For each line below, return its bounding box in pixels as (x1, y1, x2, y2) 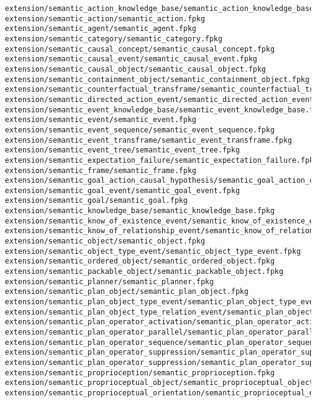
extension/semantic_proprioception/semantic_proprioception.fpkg (5, 368, 275, 377)
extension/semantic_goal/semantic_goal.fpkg (5, 196, 188, 205)
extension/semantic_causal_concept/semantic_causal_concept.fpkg (5, 44, 275, 53)
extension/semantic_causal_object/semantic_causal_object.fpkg (5, 64, 266, 73)
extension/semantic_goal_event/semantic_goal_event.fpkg (5, 186, 240, 195)
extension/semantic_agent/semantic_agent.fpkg (5, 24, 196, 33)
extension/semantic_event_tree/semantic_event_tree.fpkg (5, 146, 240, 155)
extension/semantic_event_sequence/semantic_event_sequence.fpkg (5, 125, 275, 134)
